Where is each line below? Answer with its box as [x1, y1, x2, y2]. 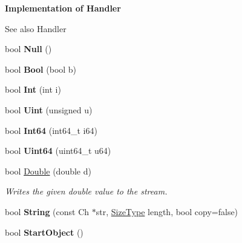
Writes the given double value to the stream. [5, 185, 168, 198]
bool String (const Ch [5, 205, 90, 218]
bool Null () [5, 42, 52, 55]
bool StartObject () [5, 225, 83, 238]
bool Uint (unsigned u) [5, 103, 93, 116]
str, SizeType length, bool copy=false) [96, 205, 238, 218]
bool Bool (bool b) [5, 62, 77, 75]
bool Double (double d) [5, 164, 91, 177]
